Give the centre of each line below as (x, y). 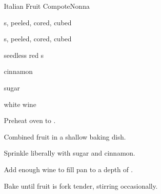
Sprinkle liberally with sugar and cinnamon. (70, 153)
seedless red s (24, 55)
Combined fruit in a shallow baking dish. (65, 136)
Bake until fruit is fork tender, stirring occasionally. (81, 185)
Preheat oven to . (30, 120)
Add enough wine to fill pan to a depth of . (69, 169)
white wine (20, 104)
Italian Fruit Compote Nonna (47, 6)
